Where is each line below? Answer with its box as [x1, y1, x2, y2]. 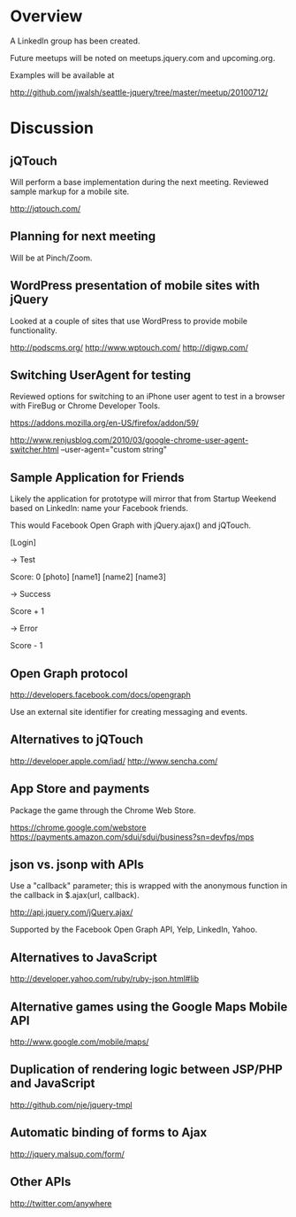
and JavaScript [10, 1076, 95, 1091]
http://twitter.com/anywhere [10, 1198, 112, 1208]
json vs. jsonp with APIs [10, 857, 144, 872]
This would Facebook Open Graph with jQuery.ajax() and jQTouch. [10, 520, 251, 531]
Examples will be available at [10, 69, 115, 81]
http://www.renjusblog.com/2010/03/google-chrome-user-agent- [10, 435, 249, 446]
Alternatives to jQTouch [10, 733, 144, 748]
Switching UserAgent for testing [10, 368, 192, 383]
